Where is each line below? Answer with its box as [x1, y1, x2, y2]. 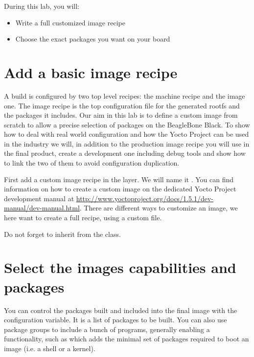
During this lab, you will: [4, 1, 79, 11]
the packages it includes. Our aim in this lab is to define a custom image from [4, 110, 238, 120]
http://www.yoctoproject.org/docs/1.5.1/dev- [76, 193, 213, 203]
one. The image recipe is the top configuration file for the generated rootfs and [4, 100, 240, 110]
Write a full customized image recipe [15, 17, 125, 27]
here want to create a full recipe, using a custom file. [4, 212, 162, 223]
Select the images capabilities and [4, 257, 236, 277]
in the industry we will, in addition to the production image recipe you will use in [4, 138, 250, 148]
